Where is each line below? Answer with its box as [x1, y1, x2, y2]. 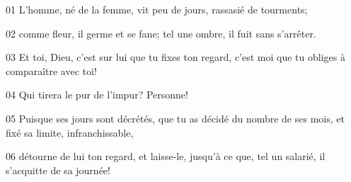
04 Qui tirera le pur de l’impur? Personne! [6, 87, 188, 102]
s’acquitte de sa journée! [6, 162, 110, 177]
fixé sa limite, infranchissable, [6, 125, 134, 140]
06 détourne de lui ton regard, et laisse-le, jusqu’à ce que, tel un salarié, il [6, 149, 326, 164]
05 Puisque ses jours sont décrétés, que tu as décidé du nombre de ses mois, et [6, 110, 345, 125]
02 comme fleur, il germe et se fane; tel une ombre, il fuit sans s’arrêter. [6, 25, 316, 40]
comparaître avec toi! [6, 63, 97, 78]
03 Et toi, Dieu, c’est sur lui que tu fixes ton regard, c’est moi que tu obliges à [6, 50, 345, 64]
